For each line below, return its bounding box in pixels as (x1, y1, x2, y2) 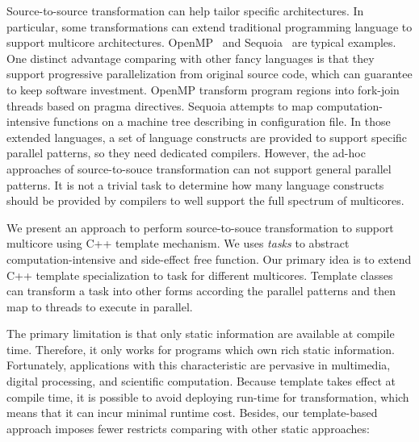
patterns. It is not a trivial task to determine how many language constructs (6, 176, 384, 193)
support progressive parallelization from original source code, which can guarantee (6, 65, 413, 82)
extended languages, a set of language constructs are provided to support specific (6, 128, 408, 145)
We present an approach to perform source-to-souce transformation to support (6, 219, 394, 236)
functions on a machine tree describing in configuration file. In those (53, 113, 391, 130)
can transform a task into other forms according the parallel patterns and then (6, 282, 396, 299)
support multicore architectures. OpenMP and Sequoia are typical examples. (6, 34, 396, 51)
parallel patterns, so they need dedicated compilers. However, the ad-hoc (6, 144, 366, 161)
